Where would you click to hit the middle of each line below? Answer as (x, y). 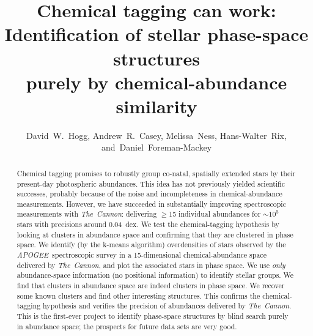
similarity (156, 106)
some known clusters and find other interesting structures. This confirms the (138, 295)
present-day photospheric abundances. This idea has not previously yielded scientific (151, 183)
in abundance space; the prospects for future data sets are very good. (127, 326)
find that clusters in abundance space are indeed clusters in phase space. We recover (151, 286)
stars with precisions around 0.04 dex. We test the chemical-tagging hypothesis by (148, 224)
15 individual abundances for (215, 214)
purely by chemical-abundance (156, 82)
